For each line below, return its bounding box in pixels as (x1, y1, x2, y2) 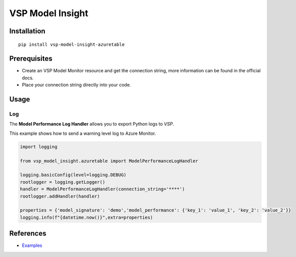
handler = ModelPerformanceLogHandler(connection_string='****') (20, 186, 185, 192)
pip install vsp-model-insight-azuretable (18, 41, 125, 47)
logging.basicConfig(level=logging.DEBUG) (20, 172, 127, 178)
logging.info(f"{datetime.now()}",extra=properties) (20, 215, 153, 220)
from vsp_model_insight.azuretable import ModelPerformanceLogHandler (20, 158, 199, 164)
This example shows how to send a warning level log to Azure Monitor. (9, 130, 156, 136)
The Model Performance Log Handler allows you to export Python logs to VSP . (9, 121, 174, 127)
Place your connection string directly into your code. (22, 82, 131, 88)
